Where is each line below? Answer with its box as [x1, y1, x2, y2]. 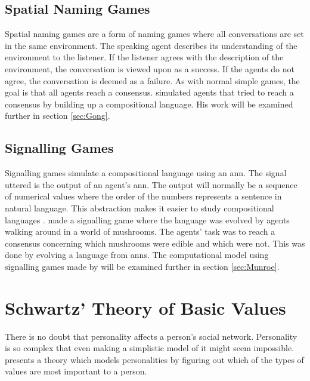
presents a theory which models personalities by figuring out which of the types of [5, 353, 304, 365]
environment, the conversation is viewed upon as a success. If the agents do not [5, 62, 294, 75]
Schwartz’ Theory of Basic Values [5, 295, 286, 319]
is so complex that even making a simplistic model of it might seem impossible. [5, 342, 294, 354]
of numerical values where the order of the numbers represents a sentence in [5, 190, 282, 202]
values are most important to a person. [5, 365, 147, 377]
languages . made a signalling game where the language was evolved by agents [5, 213, 290, 226]
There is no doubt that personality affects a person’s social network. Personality [5, 330, 297, 342]
